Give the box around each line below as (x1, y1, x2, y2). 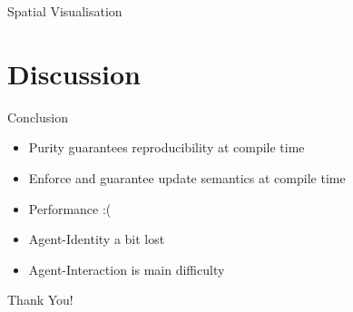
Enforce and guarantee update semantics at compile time (28, 168, 346, 187)
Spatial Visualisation (7, 2, 123, 20)
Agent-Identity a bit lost (28, 229, 165, 249)
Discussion (7, 54, 141, 92)
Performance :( (28, 199, 112, 218)
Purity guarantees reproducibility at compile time (28, 138, 305, 157)
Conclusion (7, 107, 68, 126)
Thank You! (7, 290, 74, 309)
